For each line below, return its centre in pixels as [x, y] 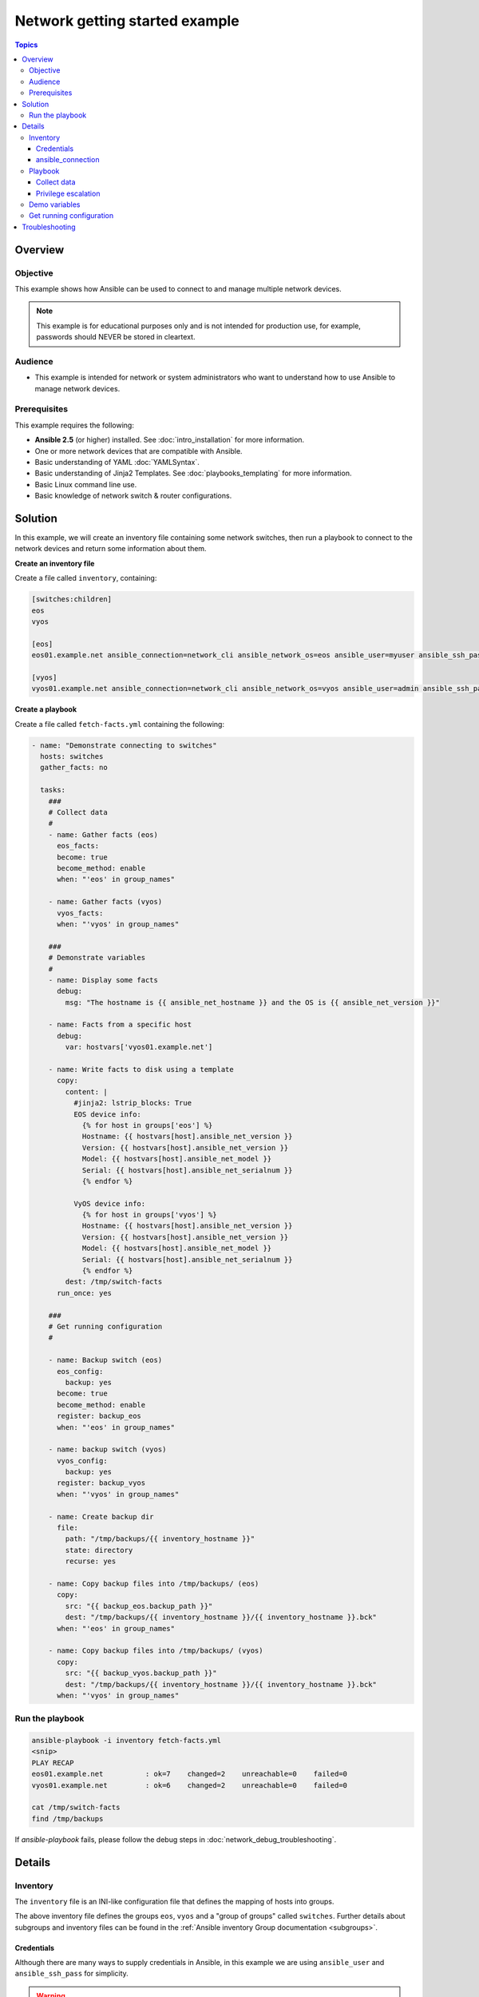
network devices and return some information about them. [111, 549]
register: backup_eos [99, 1416]
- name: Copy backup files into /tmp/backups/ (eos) [154, 1583]
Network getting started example [127, 21]
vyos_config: [82, 1461]
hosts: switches [72, 756]
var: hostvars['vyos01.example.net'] [139, 1047]
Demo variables [55, 204]
